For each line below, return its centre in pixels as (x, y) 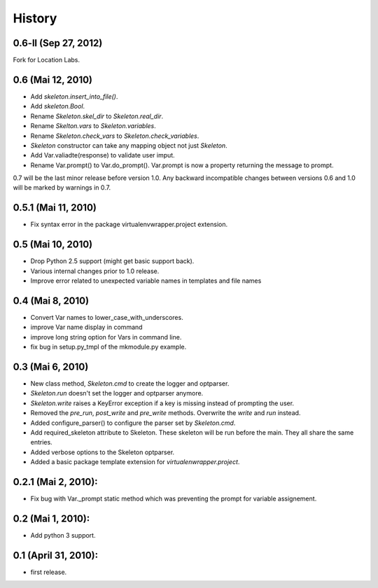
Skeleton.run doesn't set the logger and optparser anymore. (117, 393)
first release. (49, 572)
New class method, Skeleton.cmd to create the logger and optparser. (130, 384)
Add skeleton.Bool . (58, 106)
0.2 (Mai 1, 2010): (51, 518)
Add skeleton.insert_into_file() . (74, 96)
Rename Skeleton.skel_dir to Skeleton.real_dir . (97, 116)
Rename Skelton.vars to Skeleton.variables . (93, 126)
